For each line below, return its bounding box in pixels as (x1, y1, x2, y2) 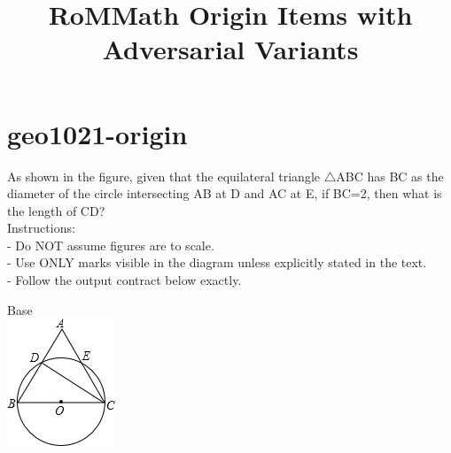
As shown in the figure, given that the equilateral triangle (7, 166, 321, 185)
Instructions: (7, 219, 75, 237)
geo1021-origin (7, 115, 188, 151)
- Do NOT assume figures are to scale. (7, 235, 214, 254)
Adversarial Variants (102, 31, 359, 67)
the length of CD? (7, 201, 105, 219)
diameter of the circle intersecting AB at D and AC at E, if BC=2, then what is (7, 184, 442, 203)
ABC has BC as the (336, 166, 444, 185)
